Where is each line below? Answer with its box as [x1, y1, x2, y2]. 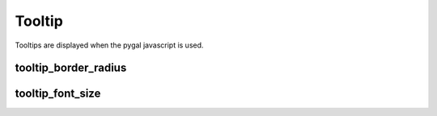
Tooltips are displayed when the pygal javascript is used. [15, 40, 204, 50]
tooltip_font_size [15, 87, 101, 101]
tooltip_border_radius [15, 61, 127, 75]
